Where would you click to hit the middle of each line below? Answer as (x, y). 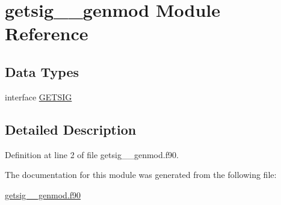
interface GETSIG (39, 96)
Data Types (42, 71)
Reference (47, 33)
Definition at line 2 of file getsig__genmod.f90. (92, 154)
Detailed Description (71, 129)
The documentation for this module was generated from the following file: (141, 175)
